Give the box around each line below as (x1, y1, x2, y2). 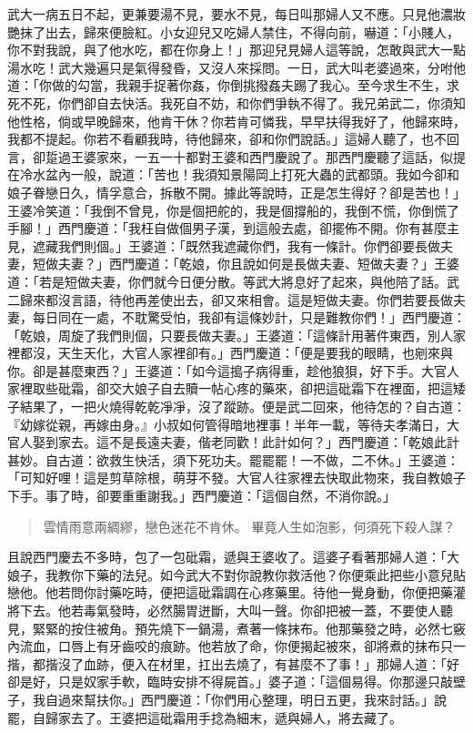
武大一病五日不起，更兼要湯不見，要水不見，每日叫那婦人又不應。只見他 (7, 5, 440, 23)
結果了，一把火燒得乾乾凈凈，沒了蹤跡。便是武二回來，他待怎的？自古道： (19, 397, 466, 416)
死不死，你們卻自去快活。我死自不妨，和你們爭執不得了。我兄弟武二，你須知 (7, 93, 466, 112)
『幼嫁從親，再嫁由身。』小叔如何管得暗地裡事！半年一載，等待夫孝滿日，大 (7, 414, 459, 433)
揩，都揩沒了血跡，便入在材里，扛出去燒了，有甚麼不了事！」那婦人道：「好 (7, 654, 459, 673)
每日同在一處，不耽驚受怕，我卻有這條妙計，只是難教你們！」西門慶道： (32, 308, 466, 327)
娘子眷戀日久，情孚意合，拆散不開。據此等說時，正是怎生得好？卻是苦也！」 (7, 182, 466, 201)
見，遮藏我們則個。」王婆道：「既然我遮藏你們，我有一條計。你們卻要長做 (7, 236, 440, 255)
